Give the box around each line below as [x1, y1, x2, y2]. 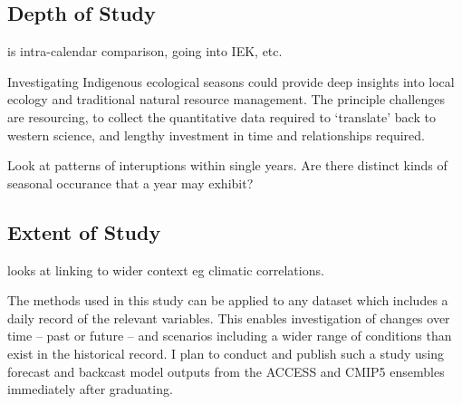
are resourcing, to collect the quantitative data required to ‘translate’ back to [7, 107, 436, 126]
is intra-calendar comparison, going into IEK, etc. [7, 42, 283, 61]
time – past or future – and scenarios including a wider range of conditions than [7, 326, 452, 345]
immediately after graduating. [7, 380, 173, 399]
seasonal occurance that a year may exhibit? [7, 173, 254, 192]
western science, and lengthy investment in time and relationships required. [7, 125, 425, 144]
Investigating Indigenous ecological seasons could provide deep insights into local [7, 72, 455, 91]
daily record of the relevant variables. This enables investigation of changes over [7, 308, 450, 327]
